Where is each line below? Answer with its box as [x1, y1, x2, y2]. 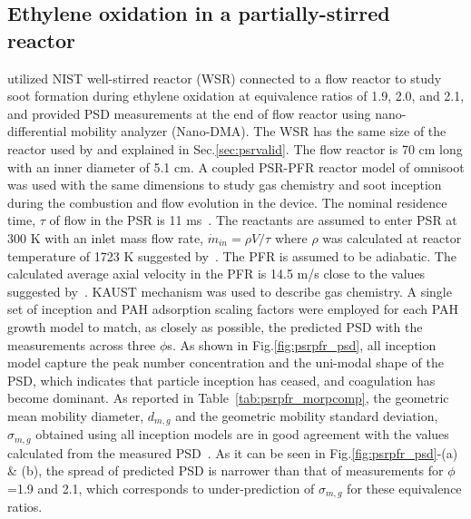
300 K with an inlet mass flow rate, [7, 228, 204, 247]
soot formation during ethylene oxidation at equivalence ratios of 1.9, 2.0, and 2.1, [7, 86, 465, 105]
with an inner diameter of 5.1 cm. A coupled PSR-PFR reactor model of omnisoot [7, 157, 465, 176]
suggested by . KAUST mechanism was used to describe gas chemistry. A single [7, 281, 452, 300]
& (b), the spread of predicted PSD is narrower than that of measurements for [7, 461, 444, 480]
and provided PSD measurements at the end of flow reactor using [7, 103, 371, 122]
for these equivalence [347, 478, 462, 497]
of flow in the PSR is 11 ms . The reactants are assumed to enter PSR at [49, 211, 457, 230]
